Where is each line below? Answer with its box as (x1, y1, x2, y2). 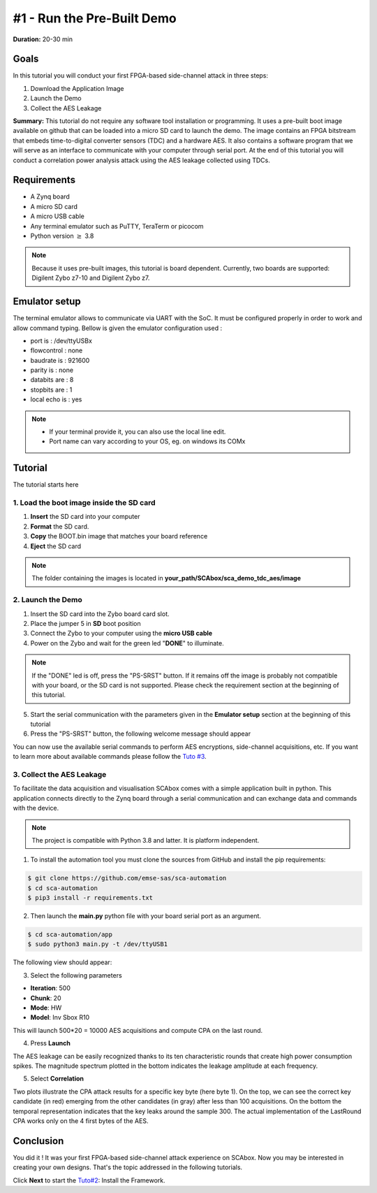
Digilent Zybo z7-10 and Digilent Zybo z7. (31, 273, 150, 283)
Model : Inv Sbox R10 (30, 1013, 90, 1022)
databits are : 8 (30, 376, 74, 384)
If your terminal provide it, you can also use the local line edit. (49, 427, 226, 436)
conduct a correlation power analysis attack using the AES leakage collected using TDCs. (13, 156, 270, 164)
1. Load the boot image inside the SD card (13, 498, 156, 508)
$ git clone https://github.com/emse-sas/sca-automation (27, 874, 227, 883)
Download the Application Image (30, 84, 125, 92)
